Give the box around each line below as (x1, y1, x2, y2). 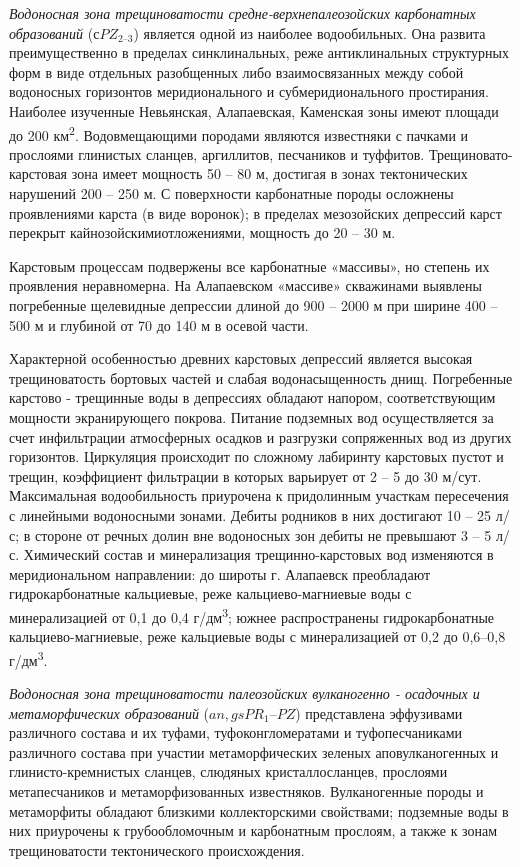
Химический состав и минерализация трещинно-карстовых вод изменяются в (23, 544, 494, 565)
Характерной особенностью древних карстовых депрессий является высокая (9, 348, 473, 369)
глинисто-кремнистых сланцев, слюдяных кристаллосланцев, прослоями (9, 761, 448, 782)
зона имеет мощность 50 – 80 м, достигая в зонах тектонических (71, 163, 468, 184)
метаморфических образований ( (9, 702, 209, 723)
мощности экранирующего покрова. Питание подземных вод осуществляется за (9, 406, 494, 427)
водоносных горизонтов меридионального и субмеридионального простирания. (9, 81, 489, 102)
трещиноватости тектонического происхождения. (9, 839, 305, 860)
